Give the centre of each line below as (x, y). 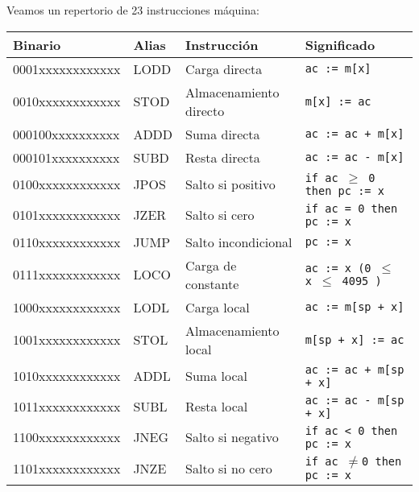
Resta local (217, 407)
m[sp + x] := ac (355, 339)
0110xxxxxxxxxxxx (67, 242)
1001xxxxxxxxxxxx (67, 340)
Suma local (216, 376)
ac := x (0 (338, 268)
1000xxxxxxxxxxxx (67, 307)
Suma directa (223, 134)
